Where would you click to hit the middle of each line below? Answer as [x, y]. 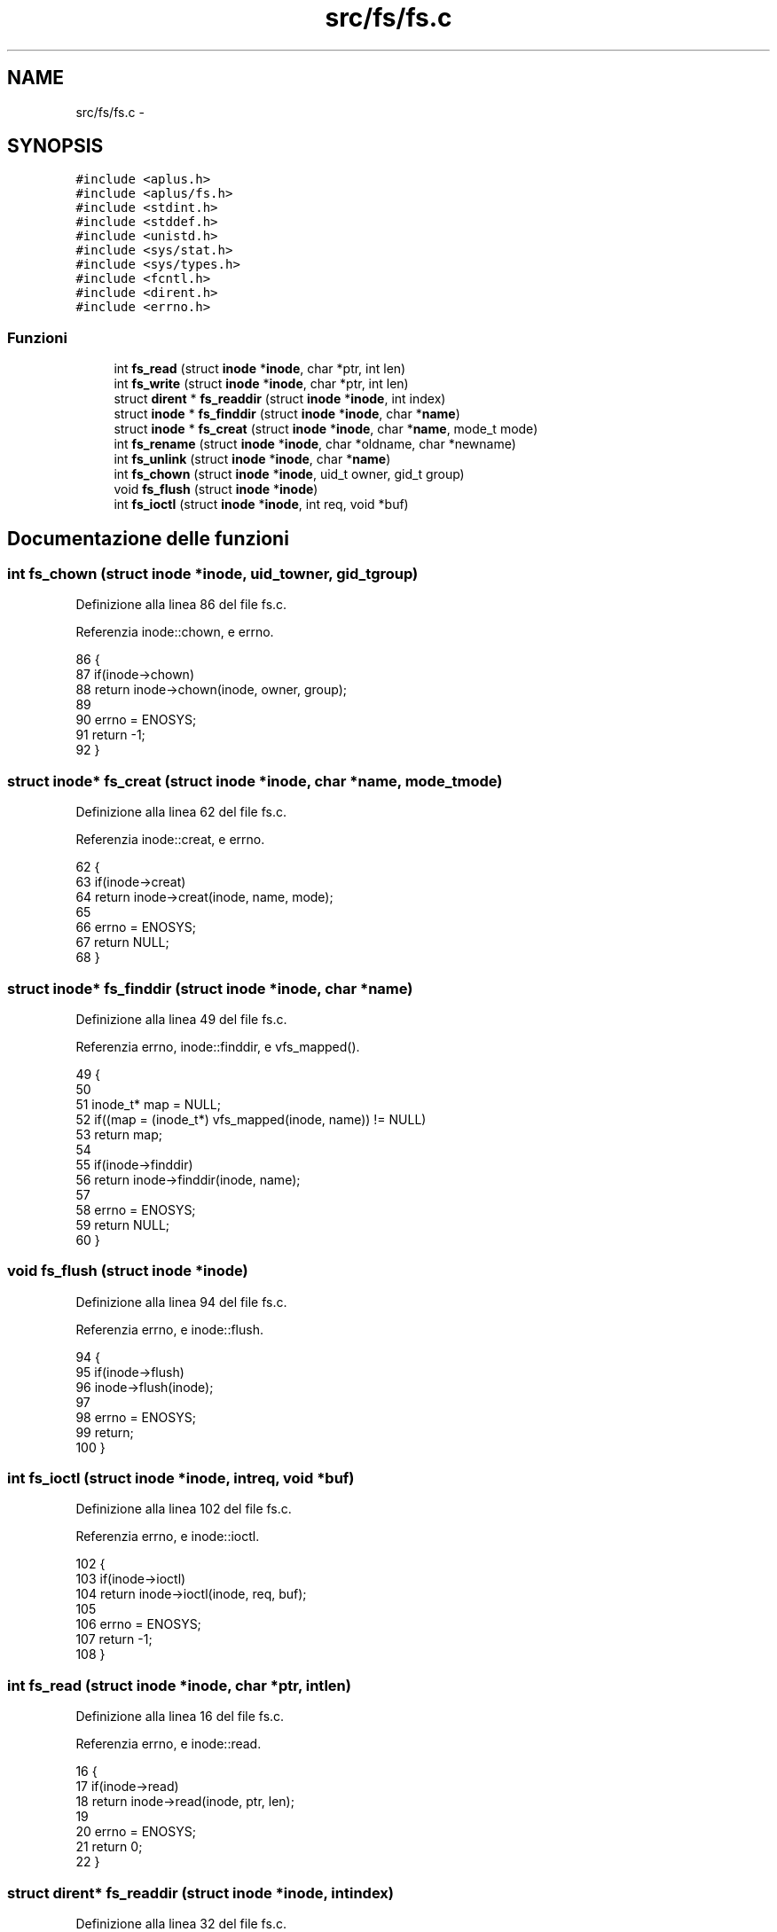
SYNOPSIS [55, 146]
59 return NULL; [123, 1224]
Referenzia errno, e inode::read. [169, 1744]
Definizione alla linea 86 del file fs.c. [181, 605]
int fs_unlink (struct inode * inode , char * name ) [252, 459]
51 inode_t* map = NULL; [148, 1104]
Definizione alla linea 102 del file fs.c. [184, 1509]
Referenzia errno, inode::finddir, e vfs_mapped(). [218, 1046]
